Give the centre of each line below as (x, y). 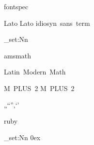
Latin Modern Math (35, 72)
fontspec (16, 6)
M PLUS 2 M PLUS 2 (39, 88)
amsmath (18, 55)
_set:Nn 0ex (22, 137)
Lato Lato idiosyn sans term (47, 23)
